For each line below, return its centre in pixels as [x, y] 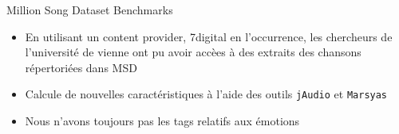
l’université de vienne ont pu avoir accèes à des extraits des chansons [193, 52]
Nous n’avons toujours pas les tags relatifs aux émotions [162, 121]
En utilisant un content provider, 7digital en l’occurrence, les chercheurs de [209, 36]
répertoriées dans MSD [81, 67]
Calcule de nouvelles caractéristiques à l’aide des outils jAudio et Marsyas [206, 94]
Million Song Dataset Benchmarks [90, 10]
